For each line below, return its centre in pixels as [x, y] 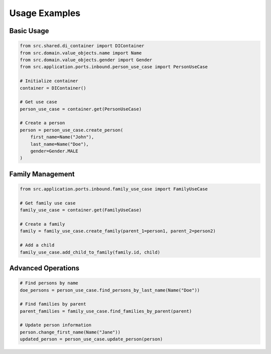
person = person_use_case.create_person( [72, 130]
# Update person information [56, 325]
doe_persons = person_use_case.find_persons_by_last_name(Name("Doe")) [110, 290]
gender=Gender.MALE [54, 151]
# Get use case [38, 102]
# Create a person [42, 123]
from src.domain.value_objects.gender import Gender [86, 60]
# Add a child [37, 245]
